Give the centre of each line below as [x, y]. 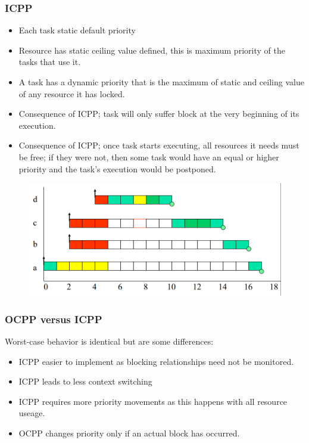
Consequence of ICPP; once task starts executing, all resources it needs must [159, 145]
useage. [32, 413]
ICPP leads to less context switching [85, 381]
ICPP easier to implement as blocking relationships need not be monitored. [156, 361]
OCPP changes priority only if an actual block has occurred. [129, 433]
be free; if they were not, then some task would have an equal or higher [149, 157]
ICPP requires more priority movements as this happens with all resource [153, 401]
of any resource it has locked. [72, 93]
